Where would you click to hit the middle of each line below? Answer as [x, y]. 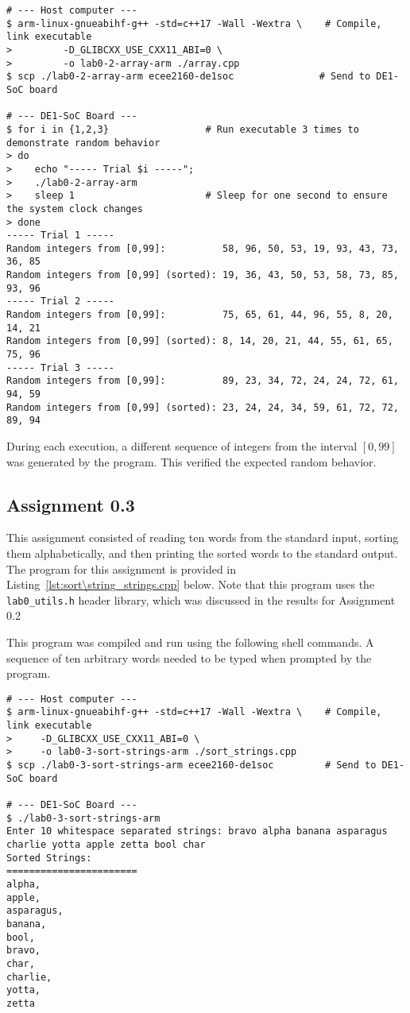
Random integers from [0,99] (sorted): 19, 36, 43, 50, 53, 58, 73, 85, [203, 275]
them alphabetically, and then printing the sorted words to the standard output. [202, 553]
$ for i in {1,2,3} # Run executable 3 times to [183, 129]
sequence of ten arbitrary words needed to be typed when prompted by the [189, 657]
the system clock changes [75, 209]
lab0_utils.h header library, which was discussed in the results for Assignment [201, 599]
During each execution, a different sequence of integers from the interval [182, 446]
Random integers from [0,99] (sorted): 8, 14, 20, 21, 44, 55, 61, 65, [200, 341]
